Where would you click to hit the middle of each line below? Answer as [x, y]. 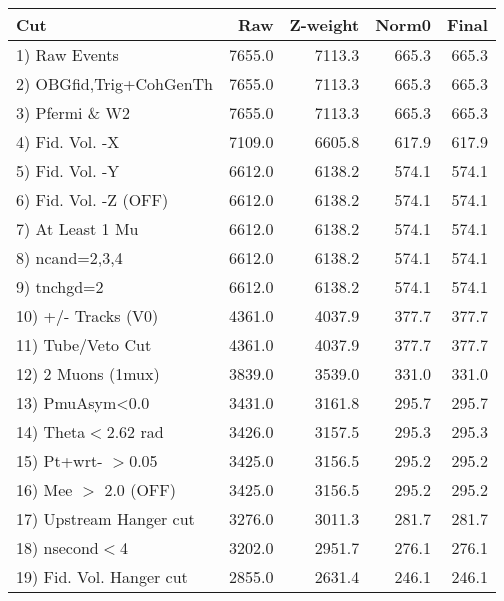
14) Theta [51, 431]
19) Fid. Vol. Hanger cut [102, 576]
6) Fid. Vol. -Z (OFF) [92, 199]
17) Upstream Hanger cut [105, 518]
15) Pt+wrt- [59, 460]
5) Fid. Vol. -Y [68, 170]
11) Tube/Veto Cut [84, 344]
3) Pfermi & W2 [73, 112]
